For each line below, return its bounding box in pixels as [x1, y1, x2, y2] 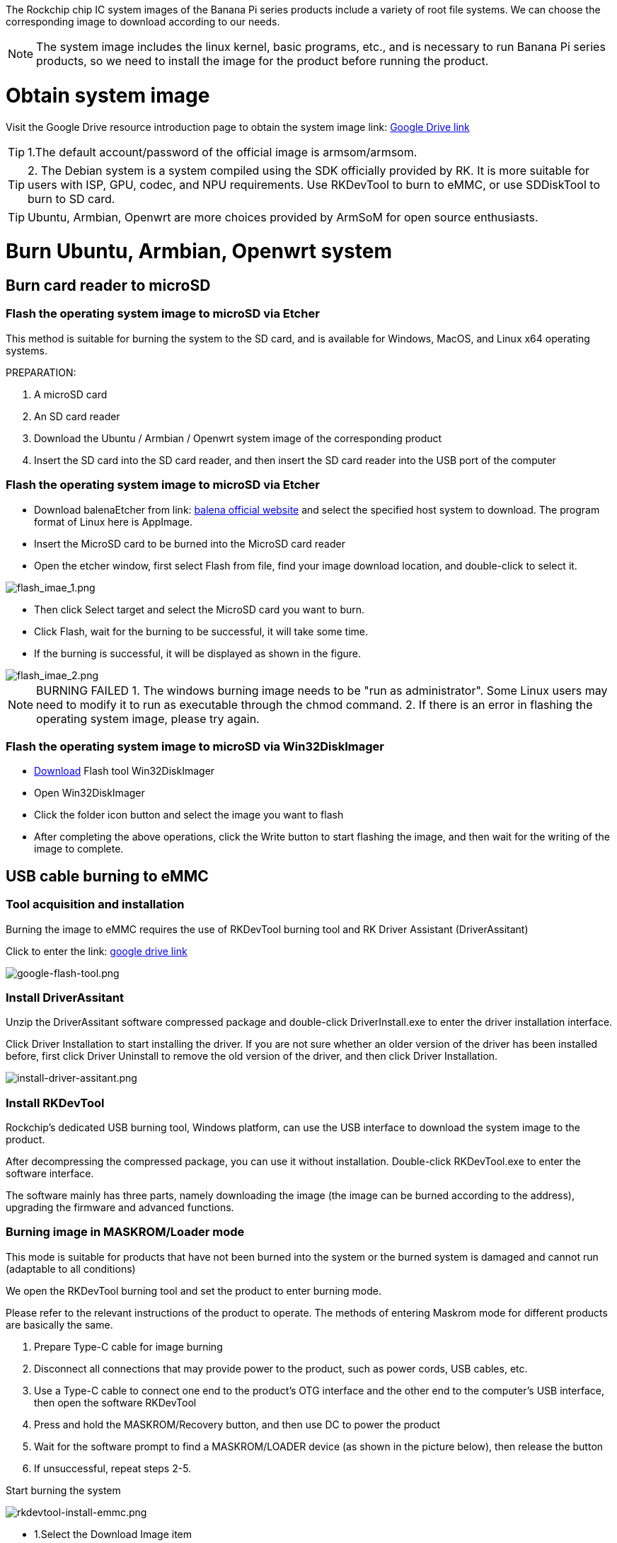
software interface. [6, 1167, 94, 1180]
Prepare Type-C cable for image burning [34, 1340, 223, 1353]
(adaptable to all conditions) [6, 1262, 136, 1275]
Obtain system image [6, 83, 210, 108]
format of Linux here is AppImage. [34, 515, 193, 528]
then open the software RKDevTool [34, 1396, 197, 1409]
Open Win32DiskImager [34, 787, 145, 799]
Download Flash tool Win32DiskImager [34, 765, 215, 778]
